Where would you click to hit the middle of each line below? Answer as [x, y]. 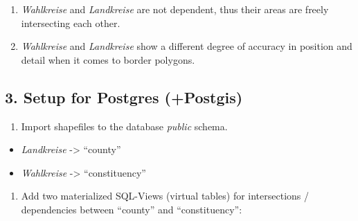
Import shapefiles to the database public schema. [124, 126]
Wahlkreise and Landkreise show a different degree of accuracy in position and [187, 46]
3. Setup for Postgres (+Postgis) [124, 97]
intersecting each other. [71, 23]
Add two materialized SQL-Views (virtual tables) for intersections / [165, 196]
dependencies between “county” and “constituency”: [132, 209]
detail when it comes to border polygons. [108, 59]
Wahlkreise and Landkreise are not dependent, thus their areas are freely [175, 9]
